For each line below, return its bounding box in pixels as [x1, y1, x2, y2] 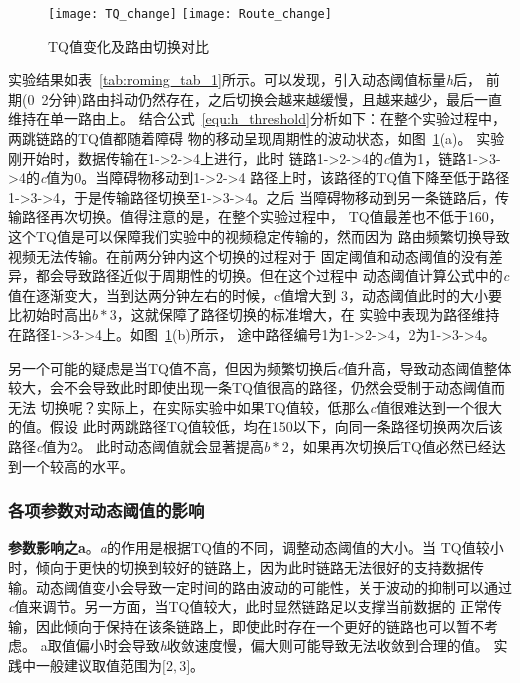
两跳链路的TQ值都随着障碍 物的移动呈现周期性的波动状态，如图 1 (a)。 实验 [8, 128, 505, 149]
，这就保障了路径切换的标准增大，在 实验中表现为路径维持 [116, 304, 500, 325]
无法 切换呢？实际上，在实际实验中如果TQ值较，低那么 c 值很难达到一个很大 [8, 396, 503, 417]
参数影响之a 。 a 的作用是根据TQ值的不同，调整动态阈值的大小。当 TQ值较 [8, 537, 490, 558]
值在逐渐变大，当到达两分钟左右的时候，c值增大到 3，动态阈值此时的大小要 [8, 284, 502, 305]
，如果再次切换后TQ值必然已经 [288, 435, 492, 456]
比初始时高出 [8, 304, 92, 325]
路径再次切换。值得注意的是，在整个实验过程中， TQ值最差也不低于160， [21, 206, 503, 227]
